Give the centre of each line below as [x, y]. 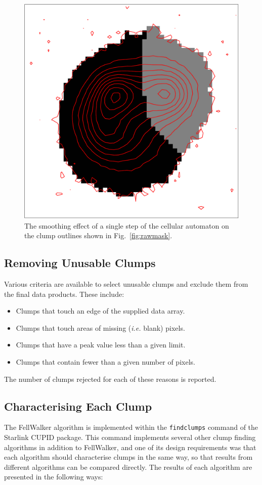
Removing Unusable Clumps [80, 263]
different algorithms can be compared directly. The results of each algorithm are [128, 467]
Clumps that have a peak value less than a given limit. [101, 345]
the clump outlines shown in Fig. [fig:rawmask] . [98, 235]
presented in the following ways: [54, 477]
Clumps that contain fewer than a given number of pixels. [105, 361]
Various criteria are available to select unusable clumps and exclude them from [126, 283]
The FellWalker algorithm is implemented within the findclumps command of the [131, 427]
